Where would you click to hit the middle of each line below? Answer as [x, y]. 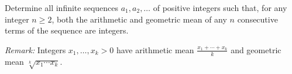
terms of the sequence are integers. [67, 30]
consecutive [257, 19]
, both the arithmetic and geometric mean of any [139, 19]
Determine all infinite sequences [62, 8]
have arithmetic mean [155, 49]
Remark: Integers [35, 49]
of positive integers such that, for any [220, 8]
